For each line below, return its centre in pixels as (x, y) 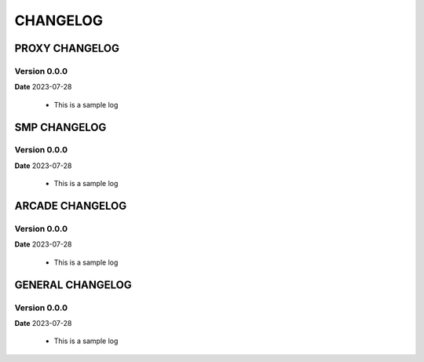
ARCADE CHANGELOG (71, 206)
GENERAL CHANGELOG (73, 285)
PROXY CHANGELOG (67, 48)
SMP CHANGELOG (60, 127)
